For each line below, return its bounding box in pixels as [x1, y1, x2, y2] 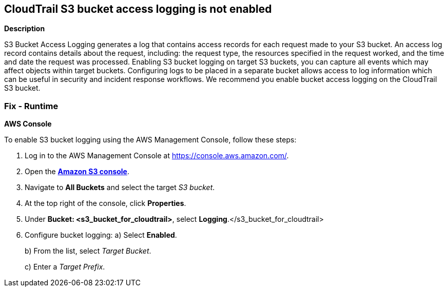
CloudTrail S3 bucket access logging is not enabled [4, 3, 272, 15]
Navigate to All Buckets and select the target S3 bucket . [25, 183, 215, 192]
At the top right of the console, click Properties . [25, 199, 186, 208]
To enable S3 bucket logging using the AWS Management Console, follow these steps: [4, 135, 297, 144]
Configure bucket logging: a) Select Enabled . [25, 231, 177, 240]
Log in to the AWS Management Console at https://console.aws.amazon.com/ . [25, 151, 289, 160]
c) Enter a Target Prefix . [25, 262, 105, 272]
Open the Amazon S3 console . [25, 167, 129, 176]
